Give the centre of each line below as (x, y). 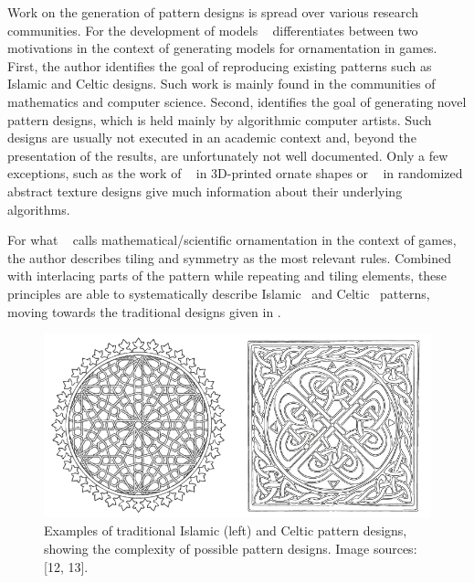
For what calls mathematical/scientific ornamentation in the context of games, (232, 240)
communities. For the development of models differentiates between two (213, 30)
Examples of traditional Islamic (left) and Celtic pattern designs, (226, 530)
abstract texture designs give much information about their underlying (205, 191)
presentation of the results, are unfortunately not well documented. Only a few (228, 155)
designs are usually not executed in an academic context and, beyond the (212, 138)
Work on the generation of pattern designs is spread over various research (213, 12)
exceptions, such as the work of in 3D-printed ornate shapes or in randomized (235, 173)
